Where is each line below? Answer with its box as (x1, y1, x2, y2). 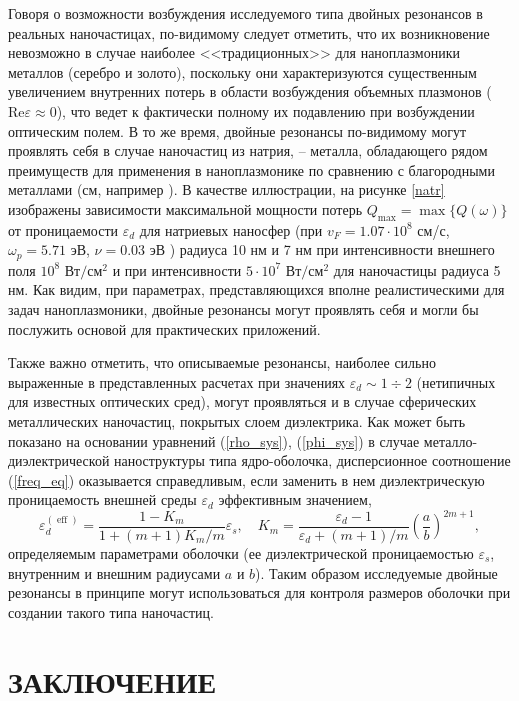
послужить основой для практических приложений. (8, 318, 321, 339)
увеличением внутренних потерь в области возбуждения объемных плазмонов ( (8, 81, 492, 102)
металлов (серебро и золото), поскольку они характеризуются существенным (8, 61, 477, 82)
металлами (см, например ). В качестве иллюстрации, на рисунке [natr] (8, 179, 445, 200)
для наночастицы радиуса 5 (333, 259, 501, 280)
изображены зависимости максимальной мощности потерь (8, 198, 363, 219)
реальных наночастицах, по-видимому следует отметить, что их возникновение (8, 22, 490, 43)
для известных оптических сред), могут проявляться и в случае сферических (8, 391, 477, 412)
